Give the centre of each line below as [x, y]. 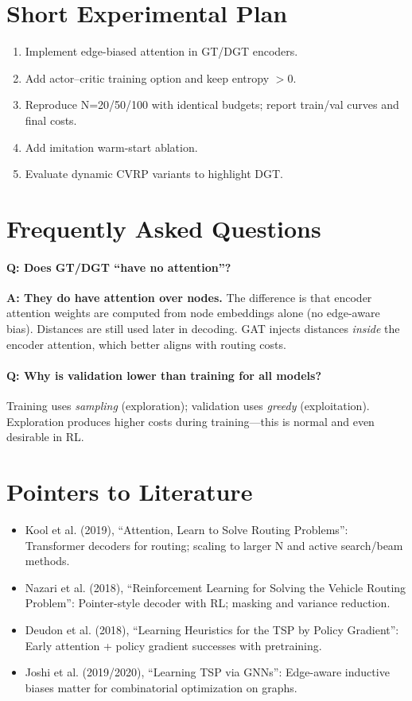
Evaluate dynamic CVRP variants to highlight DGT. [154, 174]
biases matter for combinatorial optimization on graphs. [161, 687]
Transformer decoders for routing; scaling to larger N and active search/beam [214, 545]
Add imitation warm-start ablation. [111, 147]
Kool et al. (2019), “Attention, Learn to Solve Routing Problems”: [187, 529]
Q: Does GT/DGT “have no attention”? [119, 267]
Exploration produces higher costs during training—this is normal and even [190, 421]
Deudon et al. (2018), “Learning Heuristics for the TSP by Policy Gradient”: [212, 629]
